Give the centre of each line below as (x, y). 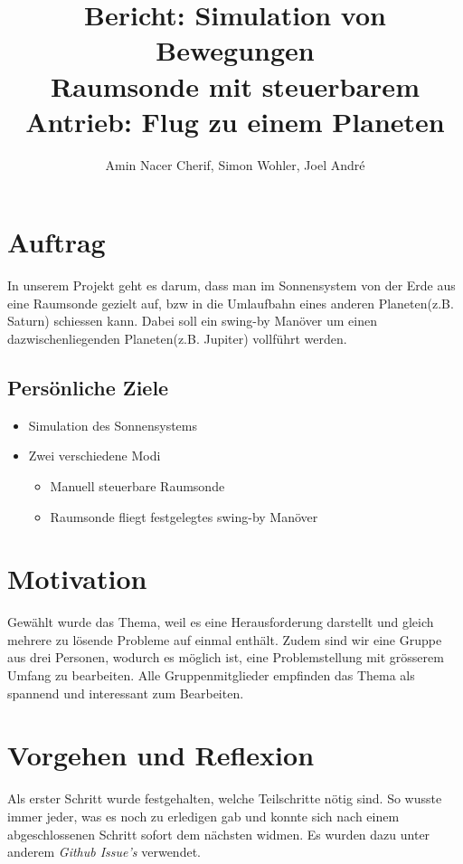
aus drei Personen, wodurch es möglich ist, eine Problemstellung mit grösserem (226, 657)
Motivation (77, 579)
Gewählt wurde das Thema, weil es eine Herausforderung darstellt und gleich (221, 622)
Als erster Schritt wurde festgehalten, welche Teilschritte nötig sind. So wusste (225, 798)
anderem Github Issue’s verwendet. (104, 852)
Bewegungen (235, 50)
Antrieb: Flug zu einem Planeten (235, 121)
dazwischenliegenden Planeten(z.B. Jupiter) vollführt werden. (177, 338)
